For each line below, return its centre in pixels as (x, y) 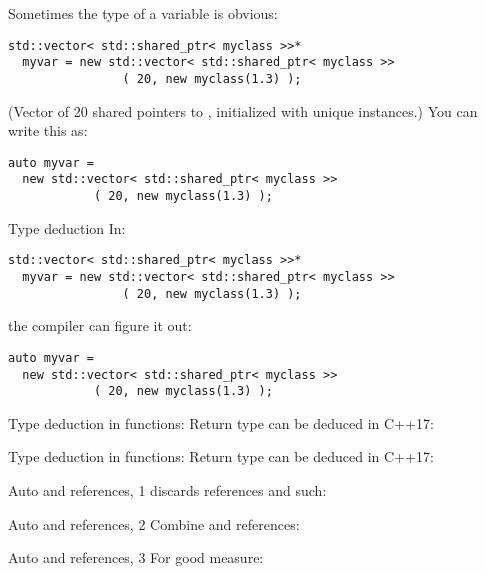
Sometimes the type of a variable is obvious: (143, 13)
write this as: (48, 130)
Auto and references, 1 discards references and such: (167, 490)
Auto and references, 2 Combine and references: (154, 523)
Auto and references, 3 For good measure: (136, 557)
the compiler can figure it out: (100, 325)
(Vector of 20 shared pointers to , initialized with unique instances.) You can (243, 110)
